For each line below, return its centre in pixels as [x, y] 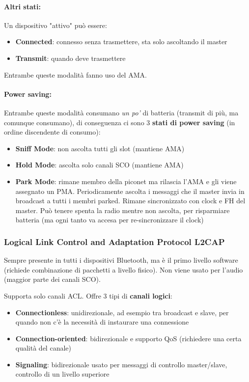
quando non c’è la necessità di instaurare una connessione [102, 322]
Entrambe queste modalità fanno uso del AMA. [75, 74]
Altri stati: [22, 6]
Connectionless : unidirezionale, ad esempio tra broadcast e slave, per [122, 312]
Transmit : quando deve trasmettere [70, 58]
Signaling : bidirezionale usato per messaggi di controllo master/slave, [121, 364]
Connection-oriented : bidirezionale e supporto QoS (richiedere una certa [128, 338]
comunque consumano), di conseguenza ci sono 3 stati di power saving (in [120, 122]
